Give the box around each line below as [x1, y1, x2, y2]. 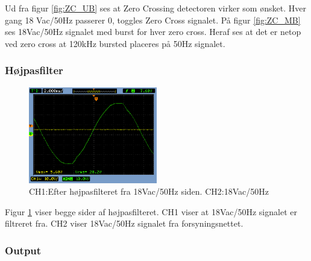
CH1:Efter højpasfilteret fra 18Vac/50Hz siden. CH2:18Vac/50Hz [29, 185, 269, 198]
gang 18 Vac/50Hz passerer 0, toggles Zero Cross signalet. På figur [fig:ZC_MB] [5, 13, 301, 26]
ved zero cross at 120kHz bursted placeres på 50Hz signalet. [5, 37, 225, 49]
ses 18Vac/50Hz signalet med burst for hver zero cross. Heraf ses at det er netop [5, 25, 301, 38]
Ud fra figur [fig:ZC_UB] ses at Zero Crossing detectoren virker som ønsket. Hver [5, 2, 306, 14]
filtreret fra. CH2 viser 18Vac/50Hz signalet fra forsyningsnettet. [5, 217, 243, 230]
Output [5, 242, 42, 257]
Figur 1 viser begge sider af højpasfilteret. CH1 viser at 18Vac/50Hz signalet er [5, 205, 297, 218]
